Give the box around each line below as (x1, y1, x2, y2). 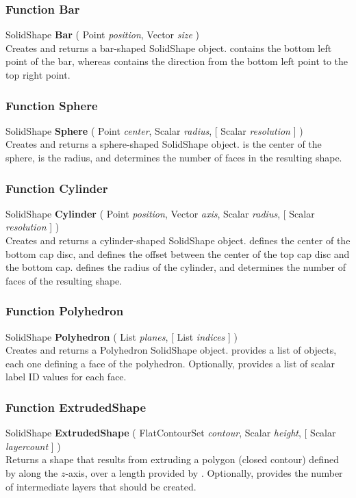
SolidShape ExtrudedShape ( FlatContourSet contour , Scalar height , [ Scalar (5, 425, 336, 440)
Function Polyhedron (5, 302, 124, 319)
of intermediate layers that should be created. (5, 479, 196, 493)
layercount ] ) (5, 438, 61, 453)
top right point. (5, 68, 71, 81)
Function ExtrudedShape (5, 398, 147, 415)
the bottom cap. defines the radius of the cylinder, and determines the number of (5, 260, 346, 274)
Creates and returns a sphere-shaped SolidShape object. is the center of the (5, 137, 322, 151)
